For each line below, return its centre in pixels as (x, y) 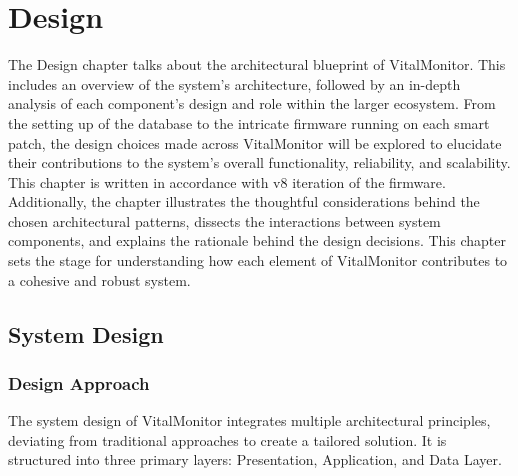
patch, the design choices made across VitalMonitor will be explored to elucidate (255, 142)
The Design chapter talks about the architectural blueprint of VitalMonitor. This (257, 64)
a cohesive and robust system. (99, 279)
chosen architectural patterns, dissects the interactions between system (224, 220)
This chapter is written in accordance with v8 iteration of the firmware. (227, 181)
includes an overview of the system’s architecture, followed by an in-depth (234, 83)
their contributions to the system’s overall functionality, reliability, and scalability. (259, 162)
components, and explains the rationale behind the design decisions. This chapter (257, 240)
